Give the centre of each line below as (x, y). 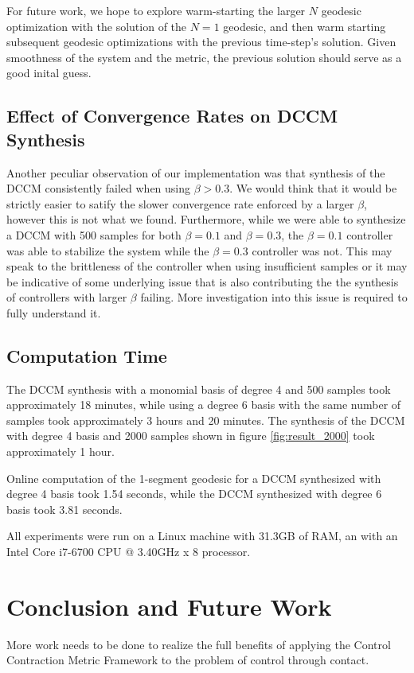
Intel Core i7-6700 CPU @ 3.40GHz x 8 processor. (129, 552)
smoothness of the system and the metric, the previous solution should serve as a (204, 57)
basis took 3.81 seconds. (64, 509)
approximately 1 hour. (61, 451)
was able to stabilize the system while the (108, 250)
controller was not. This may (322, 250)
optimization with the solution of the (97, 26)
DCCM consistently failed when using (99, 188)
